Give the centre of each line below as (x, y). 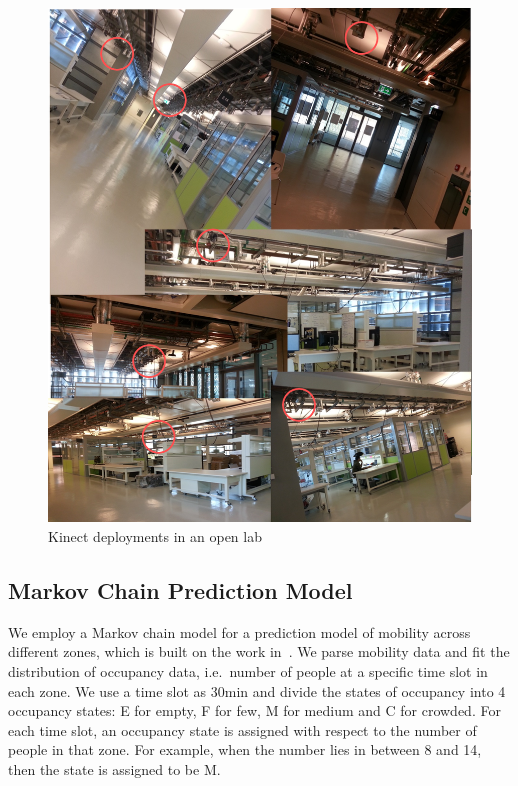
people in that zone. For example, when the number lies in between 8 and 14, (245, 749)
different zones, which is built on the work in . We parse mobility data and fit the (259, 651)
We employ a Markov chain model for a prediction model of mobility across (239, 631)
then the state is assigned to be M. (114, 768)
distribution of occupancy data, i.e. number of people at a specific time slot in (248, 671)
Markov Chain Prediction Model (180, 590)
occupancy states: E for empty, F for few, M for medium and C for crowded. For (254, 710)
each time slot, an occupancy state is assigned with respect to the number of (242, 729)
